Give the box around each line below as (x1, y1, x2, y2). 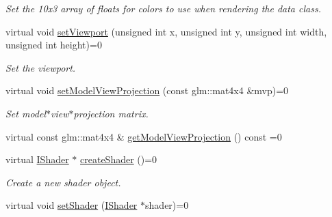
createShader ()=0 (80, 152, 157, 167)
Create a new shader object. (5, 175, 121, 189)
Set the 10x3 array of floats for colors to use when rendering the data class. (5, 1, 321, 15)
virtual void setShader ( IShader (5, 198, 138, 212)
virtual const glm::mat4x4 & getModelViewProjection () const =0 (5, 129, 282, 143)
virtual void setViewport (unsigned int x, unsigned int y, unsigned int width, (5, 24, 327, 38)
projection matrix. (73, 106, 149, 120)
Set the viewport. (5, 60, 76, 74)
